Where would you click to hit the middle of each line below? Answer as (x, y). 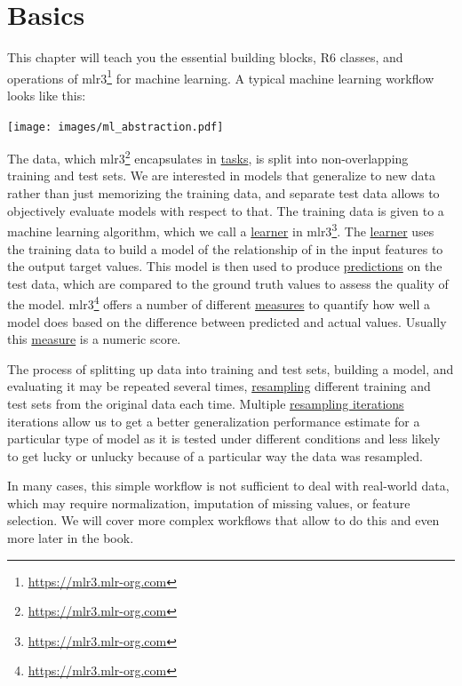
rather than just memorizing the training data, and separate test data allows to (223, 193)
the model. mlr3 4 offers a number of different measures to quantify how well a (219, 303)
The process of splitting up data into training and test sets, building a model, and (231, 368)
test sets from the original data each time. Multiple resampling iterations (206, 403)
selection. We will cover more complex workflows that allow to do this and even (223, 520)
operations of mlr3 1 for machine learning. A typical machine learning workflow (221, 76)
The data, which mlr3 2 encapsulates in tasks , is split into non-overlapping (208, 157)
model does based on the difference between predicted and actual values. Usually (227, 321)
